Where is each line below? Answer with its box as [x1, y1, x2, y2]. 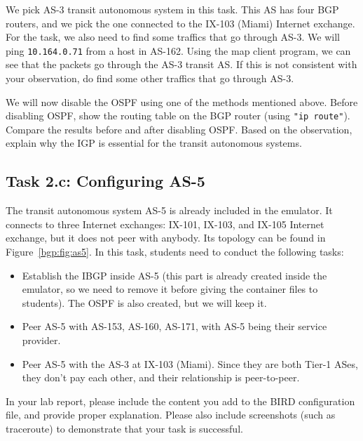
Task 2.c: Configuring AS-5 [6, 170, 205, 192]
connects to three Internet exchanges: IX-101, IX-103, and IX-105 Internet [6, 216, 324, 231]
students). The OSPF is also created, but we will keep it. [22, 295, 267, 310]
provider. [22, 333, 61, 348]
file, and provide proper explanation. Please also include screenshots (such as [6, 407, 336, 422]
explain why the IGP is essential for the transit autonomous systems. [6, 136, 302, 150]
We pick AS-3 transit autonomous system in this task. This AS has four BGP [6, 2, 339, 16]
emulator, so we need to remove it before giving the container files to [22, 282, 318, 296]
